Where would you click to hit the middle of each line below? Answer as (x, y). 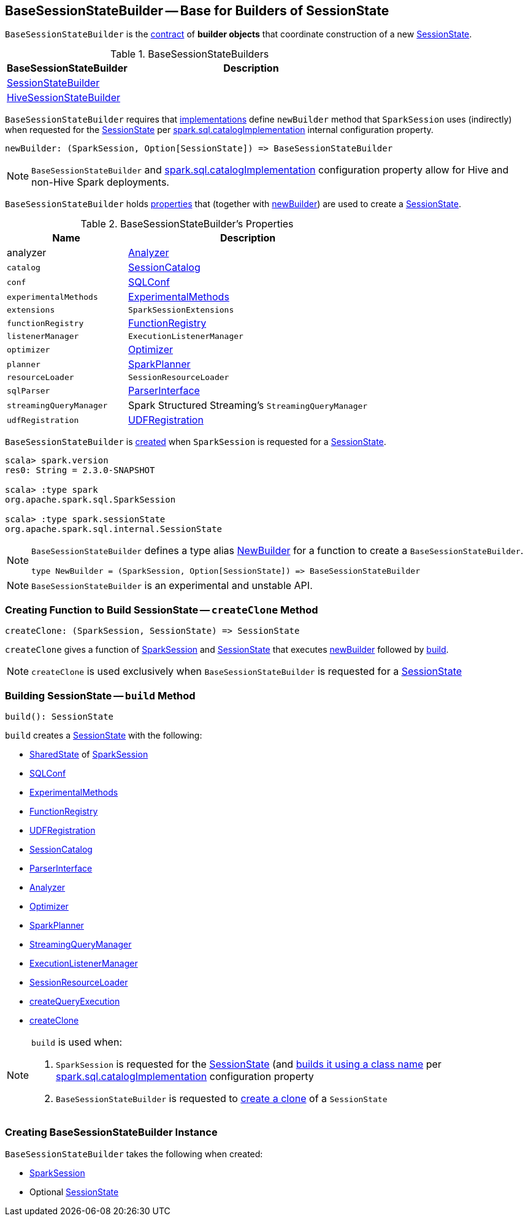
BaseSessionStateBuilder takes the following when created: (134, 1154)
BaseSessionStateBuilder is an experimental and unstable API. (172, 586)
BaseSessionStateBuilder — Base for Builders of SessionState (197, 11)
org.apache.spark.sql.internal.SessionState (114, 529)
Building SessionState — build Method (100, 695)
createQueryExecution (75, 1001)
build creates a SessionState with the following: (104, 735)
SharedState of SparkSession (89, 754)
